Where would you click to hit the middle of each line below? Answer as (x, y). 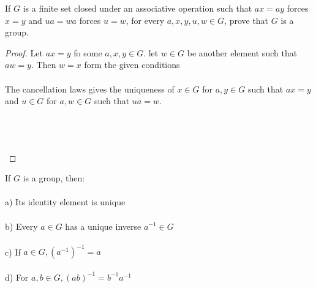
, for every (145, 20)
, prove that (246, 20)
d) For (17, 277)
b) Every (21, 226)
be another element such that (242, 52)
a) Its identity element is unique (65, 202)
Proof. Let (24, 52)
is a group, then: (54, 178)
